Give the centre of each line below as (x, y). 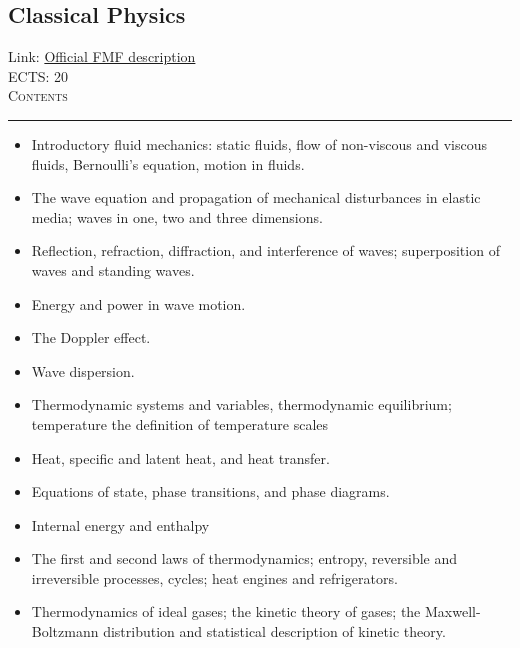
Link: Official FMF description (102, 56)
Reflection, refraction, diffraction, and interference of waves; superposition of (265, 250)
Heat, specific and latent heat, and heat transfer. (180, 457)
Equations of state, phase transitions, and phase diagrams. (210, 491)
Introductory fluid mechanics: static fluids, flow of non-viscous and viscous (259, 143)
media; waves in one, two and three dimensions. (177, 216)
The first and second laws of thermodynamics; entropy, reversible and (244, 558)
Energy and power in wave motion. (138, 303)
